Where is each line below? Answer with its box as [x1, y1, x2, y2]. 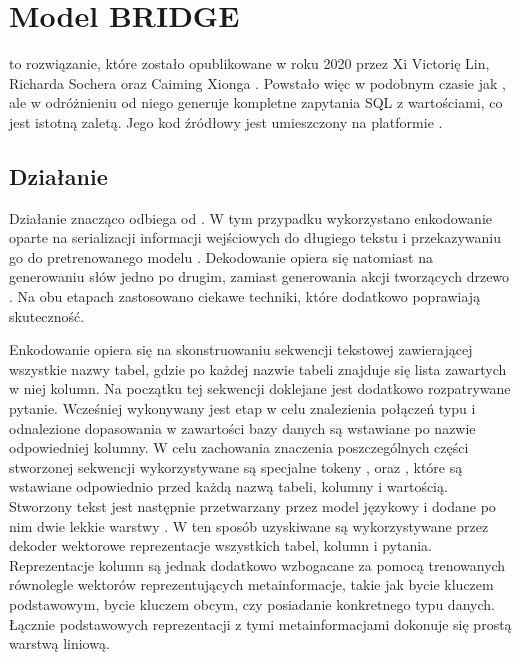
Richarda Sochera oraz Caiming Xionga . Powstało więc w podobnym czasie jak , [9, 72, 506, 93]
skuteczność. [9, 305, 85, 326]
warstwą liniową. [9, 633, 110, 654]
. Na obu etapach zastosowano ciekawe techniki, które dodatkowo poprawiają [9, 286, 481, 307]
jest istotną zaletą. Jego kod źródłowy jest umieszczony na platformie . [9, 111, 443, 132]
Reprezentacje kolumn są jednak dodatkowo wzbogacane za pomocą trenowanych [9, 554, 506, 575]
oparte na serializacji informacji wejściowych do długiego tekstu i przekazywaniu [9, 227, 501, 248]
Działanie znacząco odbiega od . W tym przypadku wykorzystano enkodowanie [9, 207, 492, 228]
